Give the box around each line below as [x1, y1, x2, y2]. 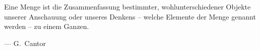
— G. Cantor [4, 37, 46, 48]
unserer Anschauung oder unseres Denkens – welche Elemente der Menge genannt [4, 11, 256, 21]
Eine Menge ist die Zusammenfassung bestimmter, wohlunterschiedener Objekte [4, 1, 251, 11]
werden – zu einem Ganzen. [4, 21, 89, 31]
